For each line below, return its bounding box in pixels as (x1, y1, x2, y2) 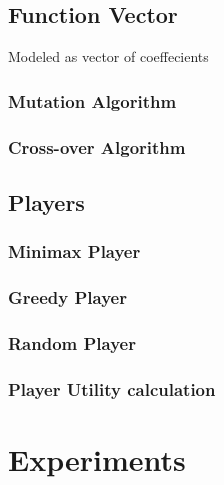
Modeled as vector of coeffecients (8, 46, 209, 67)
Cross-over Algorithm (8, 134, 186, 159)
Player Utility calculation (8, 376, 216, 401)
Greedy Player (8, 285, 127, 310)
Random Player (8, 330, 136, 355)
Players (8, 186, 85, 217)
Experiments (8, 438, 186, 479)
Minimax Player (8, 239, 141, 264)
